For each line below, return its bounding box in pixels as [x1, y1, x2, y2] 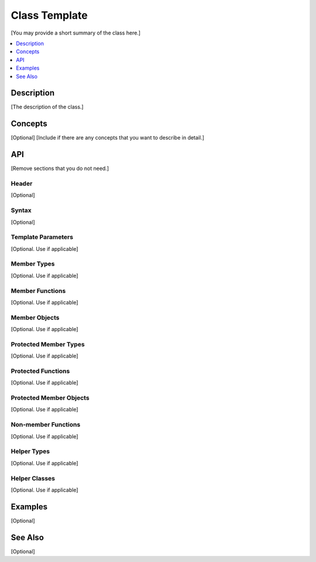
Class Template [11, 9, 88, 22]
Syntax [11, 206, 32, 214]
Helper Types [11, 447, 50, 455]
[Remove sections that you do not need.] [11, 165, 109, 172]
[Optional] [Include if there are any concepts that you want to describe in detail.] [11, 134, 205, 141]
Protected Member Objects [11, 394, 90, 402]
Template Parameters [11, 233, 73, 241]
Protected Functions [11, 367, 70, 375]
